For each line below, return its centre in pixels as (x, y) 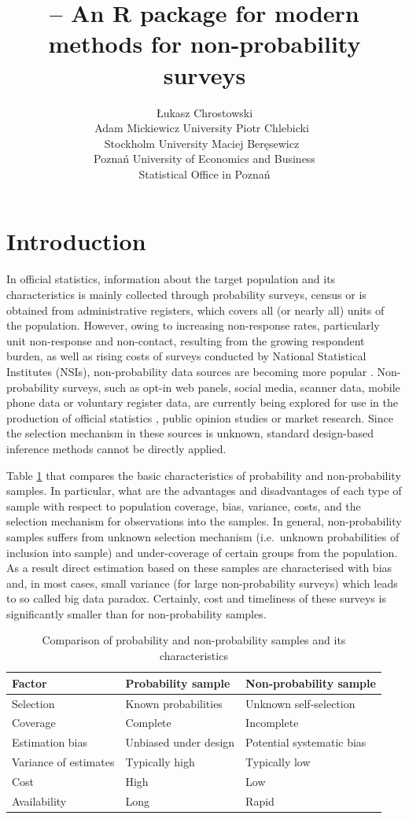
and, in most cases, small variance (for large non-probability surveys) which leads (202, 583)
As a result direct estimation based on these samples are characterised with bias (199, 568)
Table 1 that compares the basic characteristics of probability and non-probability (204, 475)
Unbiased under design (180, 742)
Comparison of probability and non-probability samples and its (194, 640)
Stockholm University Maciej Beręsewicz (202, 143)
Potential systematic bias (306, 742)
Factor (29, 682)
